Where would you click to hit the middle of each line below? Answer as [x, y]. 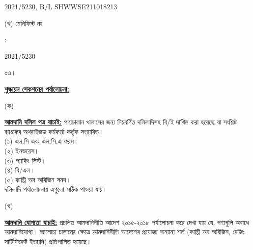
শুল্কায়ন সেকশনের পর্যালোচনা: [37, 88]
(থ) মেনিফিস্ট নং [23, 23]
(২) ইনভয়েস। [22, 150]
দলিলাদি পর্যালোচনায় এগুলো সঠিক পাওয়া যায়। [56, 189]
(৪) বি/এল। [20, 170]
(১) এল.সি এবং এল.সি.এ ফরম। [42, 141]
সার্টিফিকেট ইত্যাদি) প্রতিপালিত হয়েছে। [48, 241]
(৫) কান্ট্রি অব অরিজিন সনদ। [38, 179]
